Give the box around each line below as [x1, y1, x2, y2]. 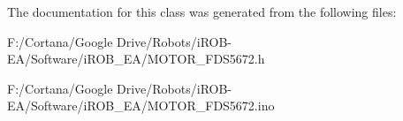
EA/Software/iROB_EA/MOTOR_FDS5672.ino [7, 96, 275, 115]
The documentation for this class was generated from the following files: [7, 3, 397, 20]
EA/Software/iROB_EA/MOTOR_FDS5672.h [7, 49, 265, 68]
